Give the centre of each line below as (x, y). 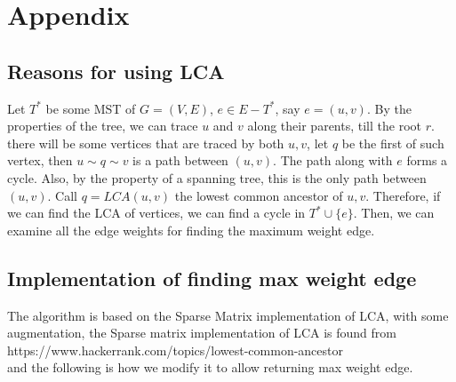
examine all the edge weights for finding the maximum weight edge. (191, 230)
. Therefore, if (403, 195)
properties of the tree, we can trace (103, 126)
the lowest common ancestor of (259, 195)
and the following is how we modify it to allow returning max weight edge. (210, 367)
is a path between (180, 160)
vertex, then (40, 160)
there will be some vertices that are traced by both (146, 143)
